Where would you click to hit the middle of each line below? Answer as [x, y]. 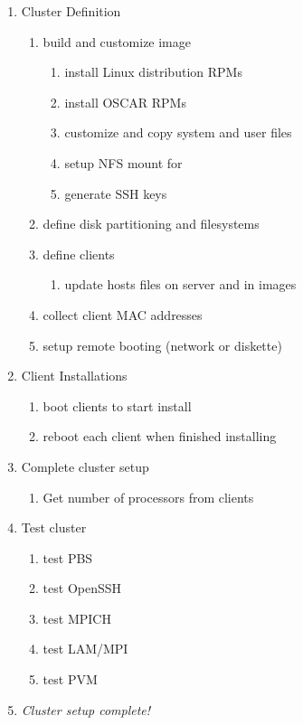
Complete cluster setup [85, 466]
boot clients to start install [117, 405]
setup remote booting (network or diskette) [162, 345]
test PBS [68, 557]
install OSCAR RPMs [125, 102]
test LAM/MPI [85, 649]
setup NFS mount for [123, 162]
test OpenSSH [82, 588]
